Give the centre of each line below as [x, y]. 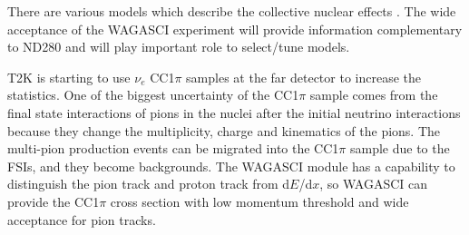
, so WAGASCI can [374, 184]
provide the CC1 [54, 201]
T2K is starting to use [69, 77]
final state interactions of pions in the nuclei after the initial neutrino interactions [234, 112]
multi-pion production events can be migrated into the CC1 [173, 148]
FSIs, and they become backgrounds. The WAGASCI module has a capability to [231, 166]
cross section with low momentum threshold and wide [259, 201]
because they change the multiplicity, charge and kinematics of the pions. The [224, 130]
